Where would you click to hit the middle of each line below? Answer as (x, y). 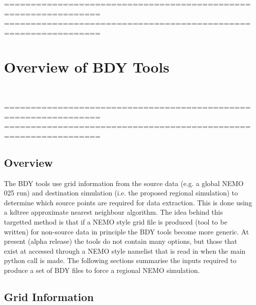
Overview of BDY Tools (87, 66)
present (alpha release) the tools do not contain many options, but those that (121, 241)
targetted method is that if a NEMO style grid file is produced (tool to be (116, 222)
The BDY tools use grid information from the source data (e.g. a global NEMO (124, 183)
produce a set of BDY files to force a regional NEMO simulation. (102, 270)
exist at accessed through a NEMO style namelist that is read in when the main (125, 250)
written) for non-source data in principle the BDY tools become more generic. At (127, 231)
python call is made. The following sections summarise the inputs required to (120, 260)
